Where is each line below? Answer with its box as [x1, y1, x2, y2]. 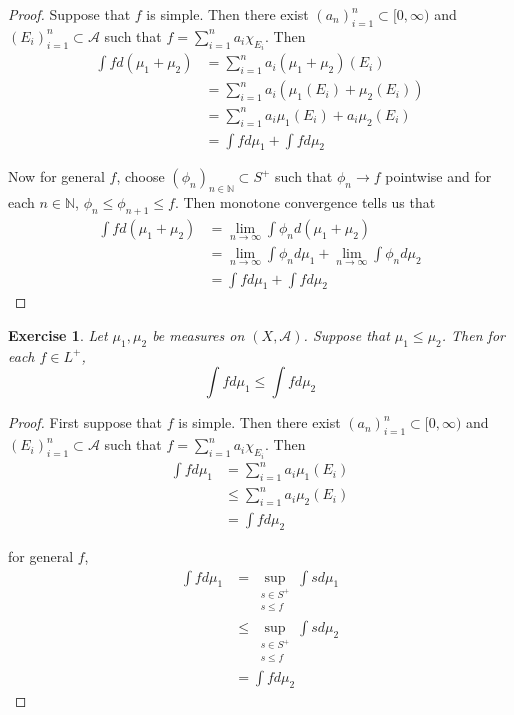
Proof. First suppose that [8, 412, 163, 433]
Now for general [8, 166, 105, 187]
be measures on [152, 324, 245, 345]
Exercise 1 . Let [8, 324, 108, 345]
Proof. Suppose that [8, 4, 131, 24]
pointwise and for [385, 166, 492, 187]
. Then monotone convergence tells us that [174, 192, 436, 213]
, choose [116, 166, 165, 187]
